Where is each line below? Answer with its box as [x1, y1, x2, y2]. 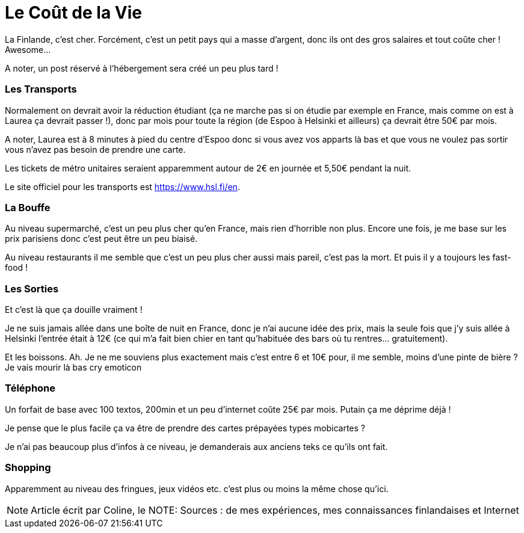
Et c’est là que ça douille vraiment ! [5, 304, 143, 315]
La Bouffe [5, 201, 51, 214]
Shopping [5, 461, 51, 474]
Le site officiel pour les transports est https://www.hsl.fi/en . [5, 181, 240, 192]
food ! [5, 262, 28, 273]
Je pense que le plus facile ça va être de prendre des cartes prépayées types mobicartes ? [5, 422, 365, 433]
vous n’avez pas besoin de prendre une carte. [5, 144, 186, 155]
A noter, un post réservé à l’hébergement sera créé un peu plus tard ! [5, 63, 279, 73]
